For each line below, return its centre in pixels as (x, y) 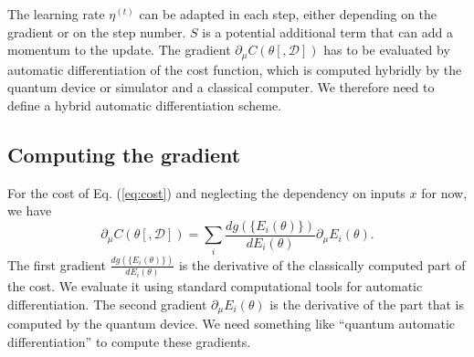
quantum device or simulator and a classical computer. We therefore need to (221, 87)
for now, (444, 192)
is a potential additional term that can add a (328, 31)
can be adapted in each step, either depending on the (288, 14)
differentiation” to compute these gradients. (129, 341)
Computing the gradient (124, 154)
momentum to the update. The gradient (119, 50)
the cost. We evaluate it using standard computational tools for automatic (215, 286)
